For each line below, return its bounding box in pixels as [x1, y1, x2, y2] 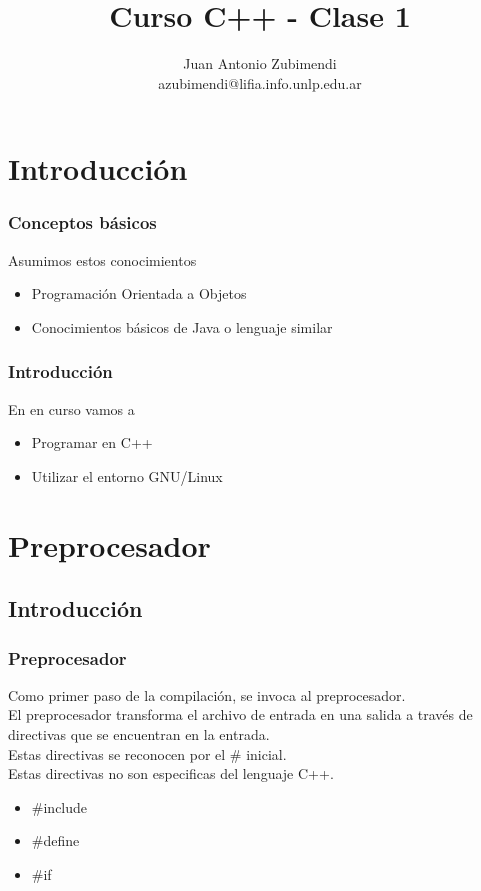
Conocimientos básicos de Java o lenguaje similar [31, 316, 333, 337]
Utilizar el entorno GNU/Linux [31, 465, 223, 486]
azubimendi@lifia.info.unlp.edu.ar [158, 72, 362, 93]
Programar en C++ [31, 432, 153, 453]
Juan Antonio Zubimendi [183, 53, 337, 74]
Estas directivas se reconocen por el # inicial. [8, 743, 287, 764]
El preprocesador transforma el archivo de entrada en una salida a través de [8, 704, 473, 725]
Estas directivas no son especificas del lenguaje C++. [8, 763, 334, 784]
